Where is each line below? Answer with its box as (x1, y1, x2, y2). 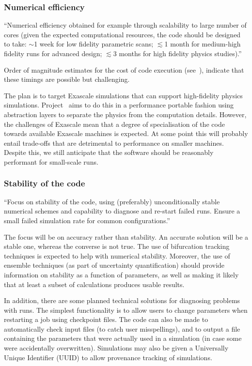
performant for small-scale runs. (4, 156, 98, 167)
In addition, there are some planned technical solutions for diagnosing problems (4, 295, 240, 305)
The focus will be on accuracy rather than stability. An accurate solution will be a (4, 231, 249, 242)
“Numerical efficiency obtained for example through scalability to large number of (4, 20, 247, 30)
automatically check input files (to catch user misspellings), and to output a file (4, 323, 240, 334)
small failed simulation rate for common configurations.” (4, 215, 170, 225)
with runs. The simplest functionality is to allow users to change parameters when (4, 305, 248, 315)
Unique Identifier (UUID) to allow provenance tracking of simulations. (4, 352, 212, 362)
